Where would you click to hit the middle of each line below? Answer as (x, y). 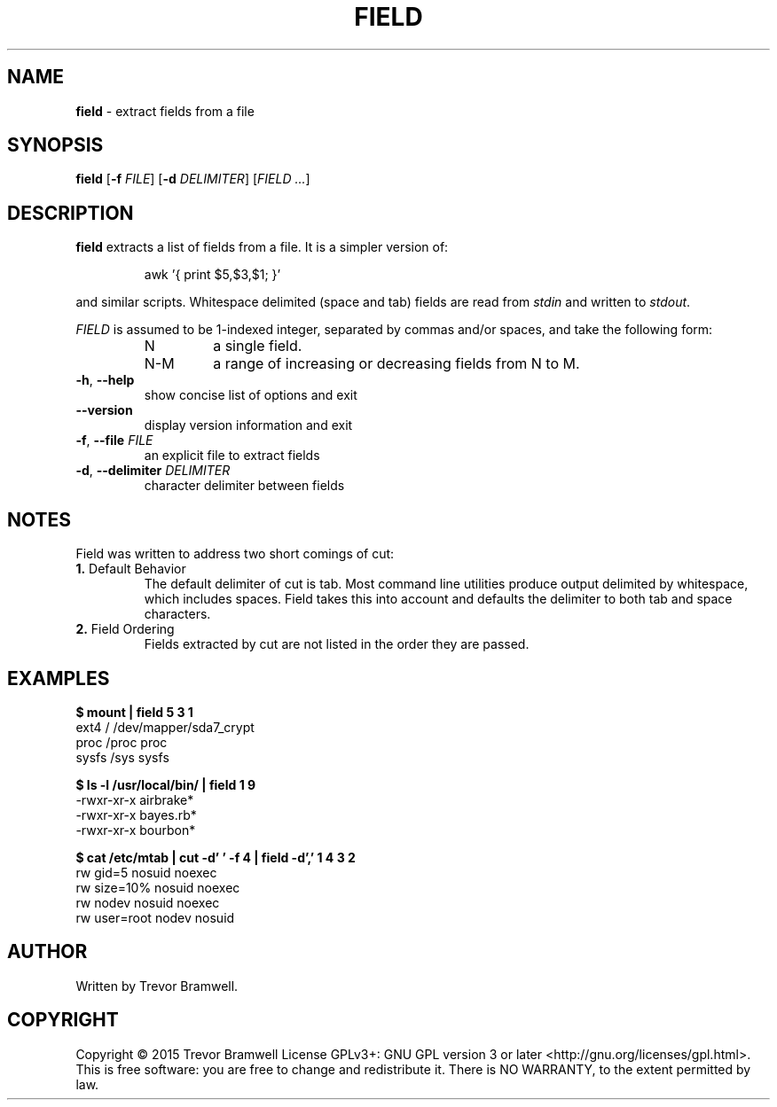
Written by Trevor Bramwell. (157, 986)
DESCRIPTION (71, 213)
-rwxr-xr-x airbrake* (135, 799)
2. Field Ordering (125, 629)
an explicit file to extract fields (232, 456)
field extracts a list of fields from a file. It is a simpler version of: (262, 247)
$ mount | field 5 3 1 (134, 712)
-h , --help (105, 380)
